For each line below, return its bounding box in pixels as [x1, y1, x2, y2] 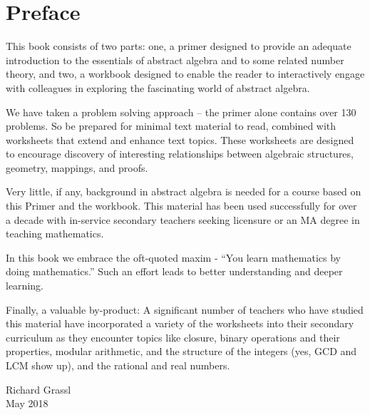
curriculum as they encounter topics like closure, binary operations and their [6, 329, 340, 344]
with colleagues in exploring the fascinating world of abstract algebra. [6, 80, 310, 95]
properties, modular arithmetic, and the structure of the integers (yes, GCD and [6, 344, 357, 359]
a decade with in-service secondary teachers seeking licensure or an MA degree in [6, 212, 360, 227]
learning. [6, 278, 43, 293]
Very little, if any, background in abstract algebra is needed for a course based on [6, 184, 361, 199]
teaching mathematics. [6, 226, 104, 241]
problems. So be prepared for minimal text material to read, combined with [6, 118, 336, 133]
